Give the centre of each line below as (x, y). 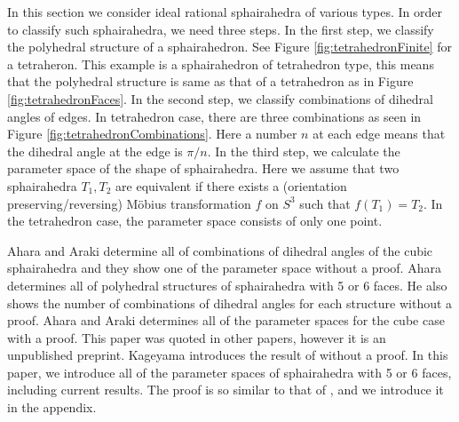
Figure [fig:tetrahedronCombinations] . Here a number (152, 134)
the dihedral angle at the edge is (95, 151)
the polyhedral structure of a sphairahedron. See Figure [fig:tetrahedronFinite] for (230, 47)
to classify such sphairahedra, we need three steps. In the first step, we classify (221, 29)
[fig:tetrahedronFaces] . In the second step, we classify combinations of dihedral (220, 98)
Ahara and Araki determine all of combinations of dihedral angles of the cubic (220, 250)
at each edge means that (379, 134)
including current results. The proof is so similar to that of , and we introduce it (226, 390)
